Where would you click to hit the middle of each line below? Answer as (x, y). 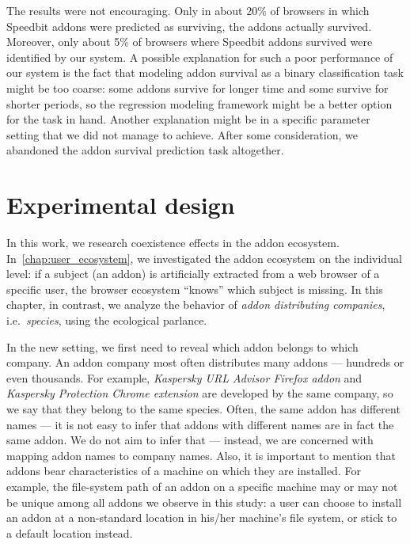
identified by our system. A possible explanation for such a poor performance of (200, 57)
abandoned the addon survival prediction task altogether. (145, 150)
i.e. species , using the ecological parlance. (107, 320)
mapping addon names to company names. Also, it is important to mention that (201, 455)
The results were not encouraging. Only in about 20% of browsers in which (188, 10)
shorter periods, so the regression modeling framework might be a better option (199, 103)
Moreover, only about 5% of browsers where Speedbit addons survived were (190, 42)
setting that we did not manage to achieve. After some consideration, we (182, 134)
